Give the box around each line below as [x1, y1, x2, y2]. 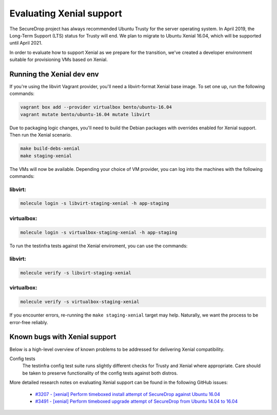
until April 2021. [9, 40, 43, 46]
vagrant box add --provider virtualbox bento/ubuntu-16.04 [20, 104, 172, 110]
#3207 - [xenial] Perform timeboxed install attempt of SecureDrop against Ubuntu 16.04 [35, 391, 221, 397]
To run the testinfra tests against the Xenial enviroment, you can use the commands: [9, 243, 188, 249]
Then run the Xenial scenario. [9, 132, 72, 138]
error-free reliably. [9, 319, 48, 325]
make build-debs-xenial [20, 146, 81, 151]
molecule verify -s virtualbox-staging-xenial [20, 299, 140, 305]
